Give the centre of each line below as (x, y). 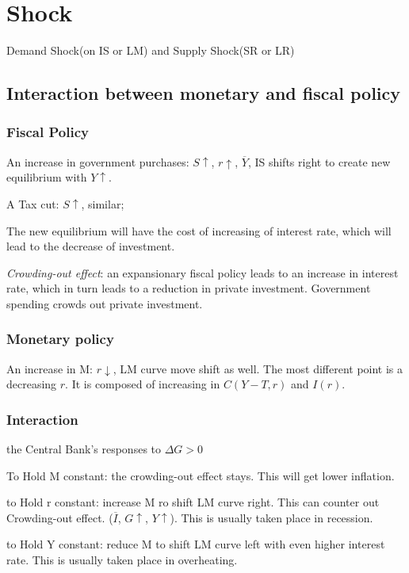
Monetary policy (60, 339)
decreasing (32, 384)
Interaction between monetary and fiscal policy (204, 93)
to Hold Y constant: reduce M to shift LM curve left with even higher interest (196, 544)
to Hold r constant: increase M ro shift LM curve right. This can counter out (193, 502)
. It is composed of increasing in (143, 384)
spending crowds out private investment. (105, 303)
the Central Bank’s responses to (84, 449)
